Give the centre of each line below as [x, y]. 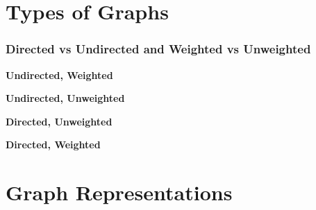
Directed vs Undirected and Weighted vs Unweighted [158, 49]
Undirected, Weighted [59, 75]
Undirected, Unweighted [65, 98]
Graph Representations [119, 192]
